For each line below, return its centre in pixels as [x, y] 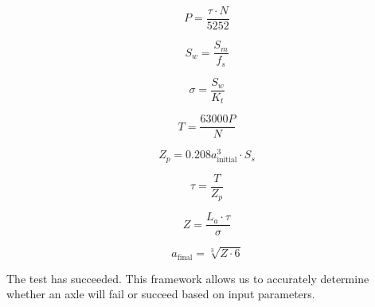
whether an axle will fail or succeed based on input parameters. [161, 294]
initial [227, 160]
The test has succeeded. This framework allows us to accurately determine [188, 278]
